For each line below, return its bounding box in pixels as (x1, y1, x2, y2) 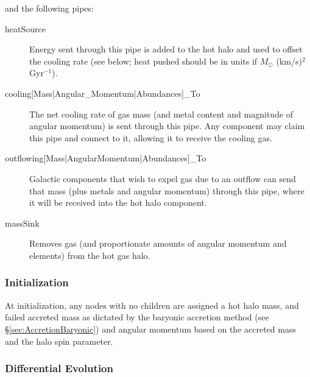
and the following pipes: (5, 2, 94, 14)
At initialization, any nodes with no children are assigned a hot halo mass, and (5, 298, 299, 311)
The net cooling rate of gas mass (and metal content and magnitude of (29, 107, 294, 120)
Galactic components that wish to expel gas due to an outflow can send (29, 172, 296, 185)
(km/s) (276, 54, 302, 67)
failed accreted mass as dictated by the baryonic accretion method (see (5, 311, 269, 323)
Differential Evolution (5, 361, 113, 376)
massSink (5, 216, 40, 229)
